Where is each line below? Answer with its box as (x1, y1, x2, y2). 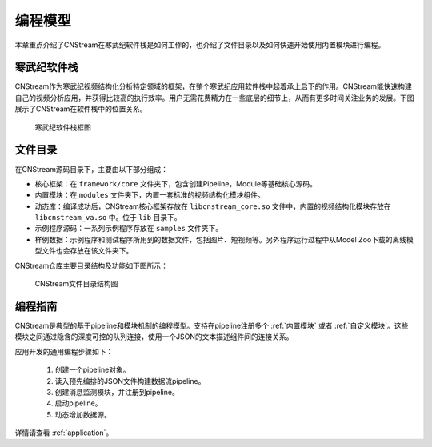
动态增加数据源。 (54, 409, 111, 419)
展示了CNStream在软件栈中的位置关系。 (14, 104, 147, 114)
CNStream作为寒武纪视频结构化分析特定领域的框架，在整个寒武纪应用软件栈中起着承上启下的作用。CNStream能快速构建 (14, 82, 412, 91)
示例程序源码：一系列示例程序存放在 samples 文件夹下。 (34, 224, 223, 233)
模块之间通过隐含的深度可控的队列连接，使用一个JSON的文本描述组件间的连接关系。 (14, 332, 294, 341)
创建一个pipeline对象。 (54, 365, 130, 375)
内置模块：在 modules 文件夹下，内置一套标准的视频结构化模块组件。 (34, 190, 265, 200)
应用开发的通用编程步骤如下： (14, 346, 114, 356)
